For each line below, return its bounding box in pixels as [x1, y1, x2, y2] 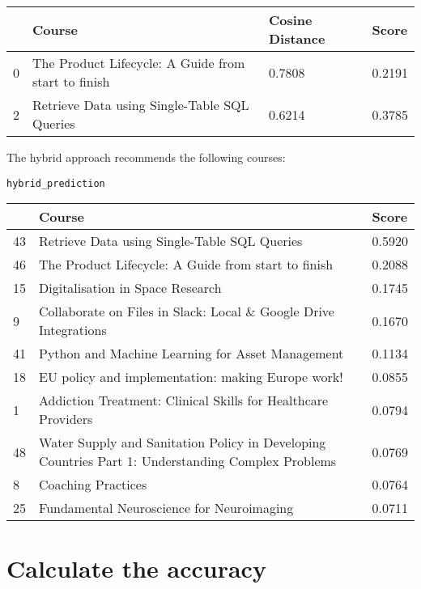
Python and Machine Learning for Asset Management [39, 344, 344, 363]
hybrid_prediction [6, 177, 105, 189]
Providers [39, 409, 93, 429]
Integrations [39, 320, 107, 340]
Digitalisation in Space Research [39, 278, 222, 298]
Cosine [268, 11, 313, 29]
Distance [268, 29, 325, 48]
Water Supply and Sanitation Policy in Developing [39, 433, 326, 452]
